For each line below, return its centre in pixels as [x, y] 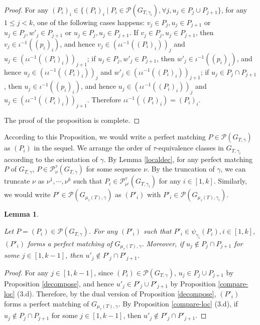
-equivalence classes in [190, 148]
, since [104, 272]
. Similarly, [230, 181]
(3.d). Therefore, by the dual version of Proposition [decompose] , [117, 294]
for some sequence [114, 169]
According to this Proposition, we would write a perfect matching [105, 137]
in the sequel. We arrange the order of [92, 148]
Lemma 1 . [22, 214]
